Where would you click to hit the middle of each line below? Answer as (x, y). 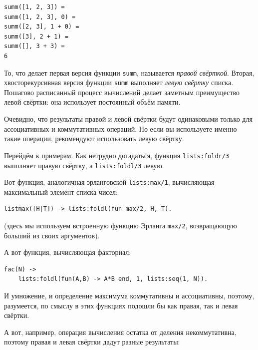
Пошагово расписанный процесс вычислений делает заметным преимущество (122, 92)
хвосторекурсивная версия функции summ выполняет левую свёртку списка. (119, 82)
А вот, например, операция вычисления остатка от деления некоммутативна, (120, 332)
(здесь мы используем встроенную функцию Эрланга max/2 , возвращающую (121, 225)
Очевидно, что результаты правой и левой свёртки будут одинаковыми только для (128, 119)
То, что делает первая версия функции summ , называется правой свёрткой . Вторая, (129, 72)
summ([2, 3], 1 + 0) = (42, 27)
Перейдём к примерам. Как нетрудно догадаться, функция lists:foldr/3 (117, 155)
